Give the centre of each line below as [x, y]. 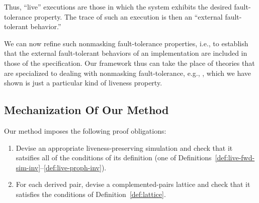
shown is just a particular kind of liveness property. [83, 83]
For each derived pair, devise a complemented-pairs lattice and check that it [133, 184]
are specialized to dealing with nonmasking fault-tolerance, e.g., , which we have [127, 73]
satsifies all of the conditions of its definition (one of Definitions [114, 158]
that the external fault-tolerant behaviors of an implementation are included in [126, 53]
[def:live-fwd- [235, 158]
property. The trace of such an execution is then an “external [128, 16]
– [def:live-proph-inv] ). [73, 167]
